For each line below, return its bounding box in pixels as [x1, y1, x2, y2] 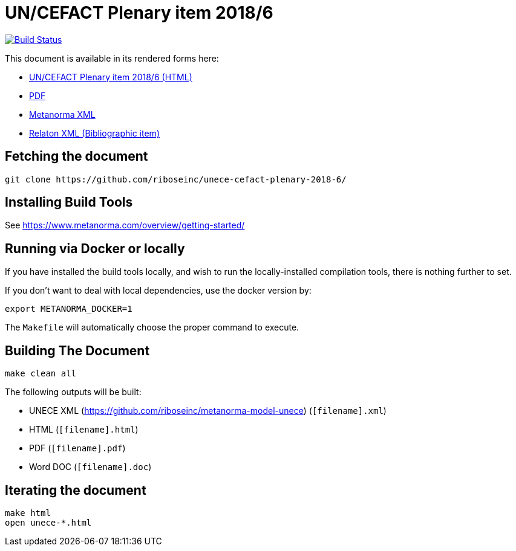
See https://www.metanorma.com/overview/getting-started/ [5, 220, 245, 231]
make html [5, 507, 51, 518]
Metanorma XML [29, 109, 96, 120]
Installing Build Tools [5, 195, 133, 210]
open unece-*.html [5, 517, 92, 527]
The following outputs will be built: [5, 387, 142, 398]
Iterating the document [5, 482, 146, 498]
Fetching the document [5, 149, 148, 164]
